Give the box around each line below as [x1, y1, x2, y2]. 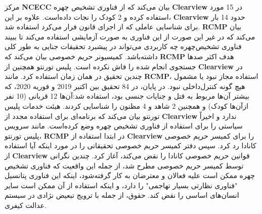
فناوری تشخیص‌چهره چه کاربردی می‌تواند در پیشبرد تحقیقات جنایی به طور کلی [5, 41, 242, 52]
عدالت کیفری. [5, 199, 47, 210]
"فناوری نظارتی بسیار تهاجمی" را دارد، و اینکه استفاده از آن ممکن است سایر [5, 180, 238, 190]
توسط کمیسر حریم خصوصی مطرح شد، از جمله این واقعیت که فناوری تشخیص [5, 160, 244, 170]
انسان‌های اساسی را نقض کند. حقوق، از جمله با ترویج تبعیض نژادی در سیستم [5, 190, 239, 200]
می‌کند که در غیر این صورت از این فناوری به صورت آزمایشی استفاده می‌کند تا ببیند [5, 31, 255, 41]
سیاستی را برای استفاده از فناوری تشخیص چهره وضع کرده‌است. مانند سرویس [5, 120, 243, 131]
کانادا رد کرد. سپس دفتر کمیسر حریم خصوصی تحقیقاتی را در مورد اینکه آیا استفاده [5, 140, 256, 151]
